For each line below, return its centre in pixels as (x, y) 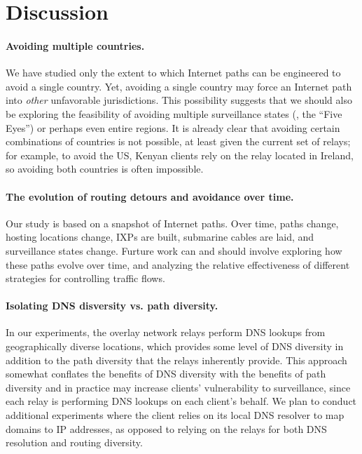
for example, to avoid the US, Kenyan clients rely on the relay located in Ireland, (180, 155)
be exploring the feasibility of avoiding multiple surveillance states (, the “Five (174, 113)
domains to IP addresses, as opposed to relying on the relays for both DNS (166, 428)
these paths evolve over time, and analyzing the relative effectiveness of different (178, 264)
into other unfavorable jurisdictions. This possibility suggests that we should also (179, 100)
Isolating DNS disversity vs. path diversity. (112, 306)
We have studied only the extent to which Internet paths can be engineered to (173, 73)
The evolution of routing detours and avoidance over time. (150, 196)
